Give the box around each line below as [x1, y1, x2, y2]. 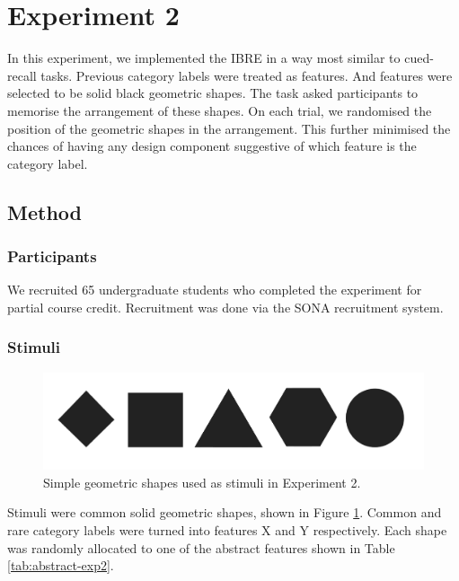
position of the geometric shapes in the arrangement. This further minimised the [7, 119, 451, 137]
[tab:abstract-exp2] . [7, 556, 114, 575]
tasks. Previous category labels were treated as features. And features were [40, 66, 453, 84]
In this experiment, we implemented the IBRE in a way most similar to [7, 48, 401, 67]
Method [7, 198, 82, 225]
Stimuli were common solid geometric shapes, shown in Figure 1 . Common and [7, 503, 442, 522]
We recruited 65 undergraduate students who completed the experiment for [7, 280, 422, 299]
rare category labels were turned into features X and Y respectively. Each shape [7, 521, 447, 540]
